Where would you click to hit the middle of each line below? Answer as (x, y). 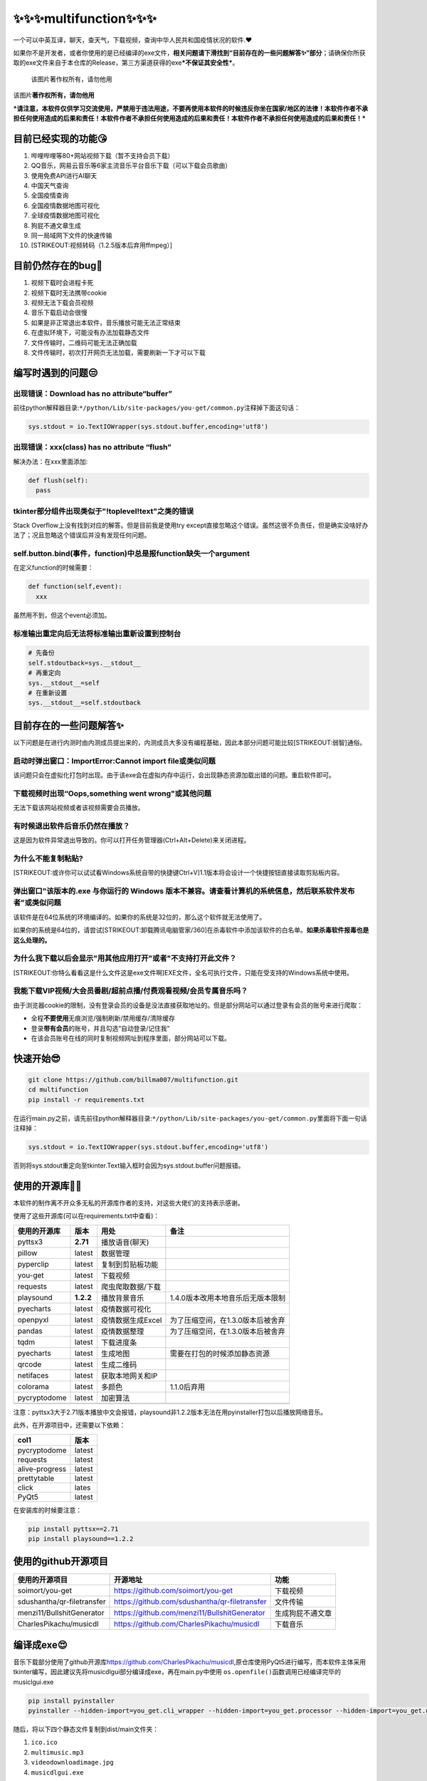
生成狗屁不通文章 (303, 1614)
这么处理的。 (32, 940)
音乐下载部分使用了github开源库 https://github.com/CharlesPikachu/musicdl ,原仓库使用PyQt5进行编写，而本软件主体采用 (190, 1662)
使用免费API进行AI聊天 (64, 175)
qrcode (30, 1364)
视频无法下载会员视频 (62, 302)
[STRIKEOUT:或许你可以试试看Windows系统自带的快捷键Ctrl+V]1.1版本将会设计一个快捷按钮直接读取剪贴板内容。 (178, 873)
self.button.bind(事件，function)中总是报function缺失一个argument (132, 554)
